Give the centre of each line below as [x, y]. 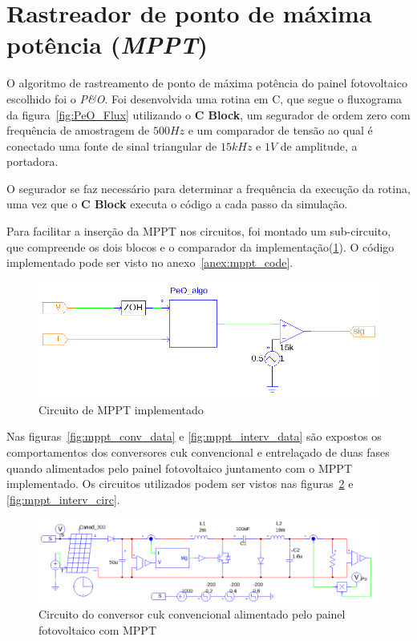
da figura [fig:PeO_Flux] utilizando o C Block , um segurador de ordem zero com [208, 114]
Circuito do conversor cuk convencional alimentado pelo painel [192, 614]
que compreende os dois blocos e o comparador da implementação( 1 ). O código [200, 246]
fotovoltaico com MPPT [97, 629]
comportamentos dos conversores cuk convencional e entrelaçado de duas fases [198, 452]
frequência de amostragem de [78, 130]
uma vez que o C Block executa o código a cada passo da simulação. [177, 204]
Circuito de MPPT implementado [121, 409]
